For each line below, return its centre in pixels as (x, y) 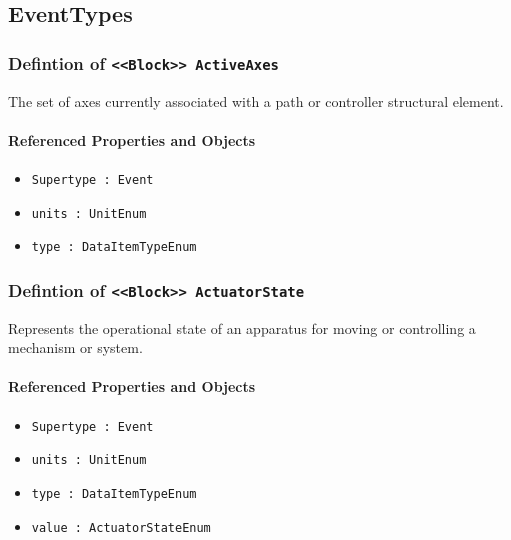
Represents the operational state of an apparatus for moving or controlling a (242, 327)
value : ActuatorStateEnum (121, 527)
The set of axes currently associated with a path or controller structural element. (256, 100)
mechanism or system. (75, 347)
